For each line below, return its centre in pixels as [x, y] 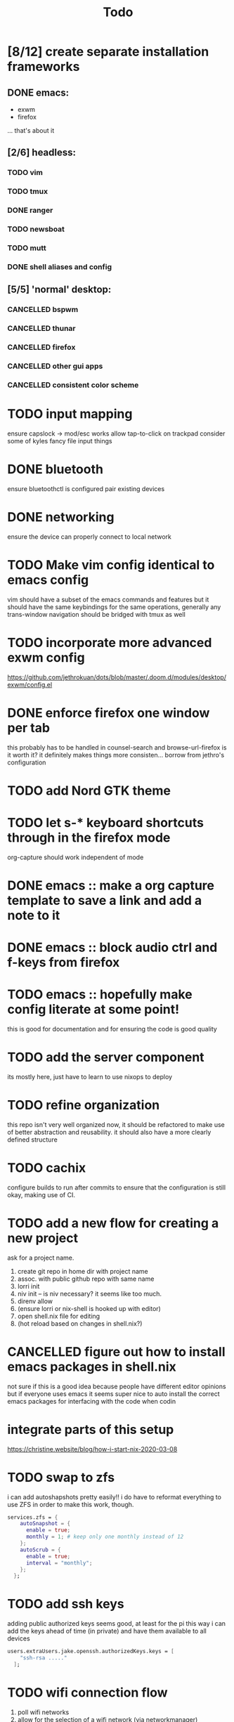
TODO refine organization [84, 1105]
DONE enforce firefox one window [109, 713]
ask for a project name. [41, 1258]
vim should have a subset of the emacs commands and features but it [108, 599]
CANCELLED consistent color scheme [73, 385]
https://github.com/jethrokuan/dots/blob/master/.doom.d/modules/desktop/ [117, 677]
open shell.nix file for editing [59, 1316]
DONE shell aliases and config [60, 266]
